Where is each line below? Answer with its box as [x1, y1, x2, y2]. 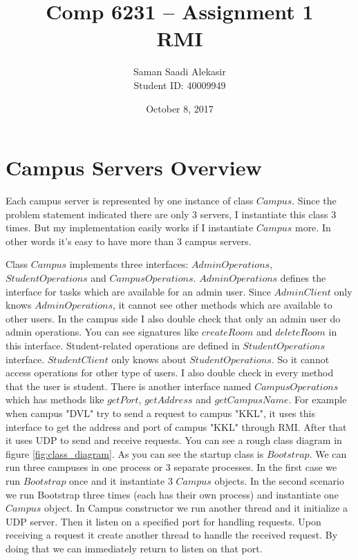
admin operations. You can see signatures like [6, 325, 199, 339]
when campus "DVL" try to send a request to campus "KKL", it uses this [6, 405, 315, 420]
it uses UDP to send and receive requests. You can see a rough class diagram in [6, 433, 342, 447]
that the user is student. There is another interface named [6, 378, 252, 393]
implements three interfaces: [69, 257, 189, 271]
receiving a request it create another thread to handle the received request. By [6, 528, 338, 542]
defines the [280, 271, 326, 284]
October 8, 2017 [146, 101, 214, 115]
